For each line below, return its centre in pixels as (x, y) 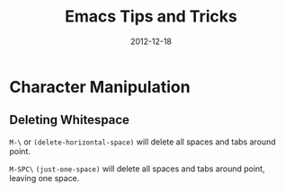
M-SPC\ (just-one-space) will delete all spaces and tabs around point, (137, 169)
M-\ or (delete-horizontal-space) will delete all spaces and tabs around (142, 142)
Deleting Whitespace (70, 120)
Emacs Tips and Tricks (151, 17)
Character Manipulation (100, 87)
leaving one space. (45, 178)
